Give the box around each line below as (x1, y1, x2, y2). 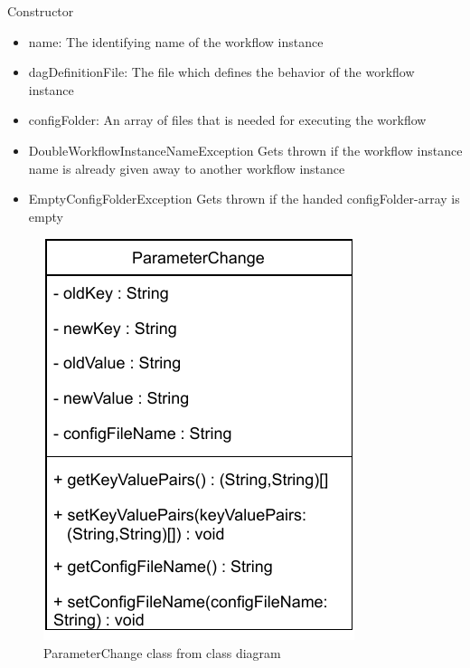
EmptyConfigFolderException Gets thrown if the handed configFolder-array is (28, 189, 460, 208)
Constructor (7, 2, 74, 20)
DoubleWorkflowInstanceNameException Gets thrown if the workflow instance (28, 140, 463, 159)
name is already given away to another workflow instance (28, 158, 345, 177)
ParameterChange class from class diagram (43, 643, 281, 662)
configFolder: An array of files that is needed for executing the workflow (28, 110, 427, 129)
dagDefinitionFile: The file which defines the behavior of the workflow (28, 62, 415, 81)
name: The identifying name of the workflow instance (28, 32, 324, 51)
